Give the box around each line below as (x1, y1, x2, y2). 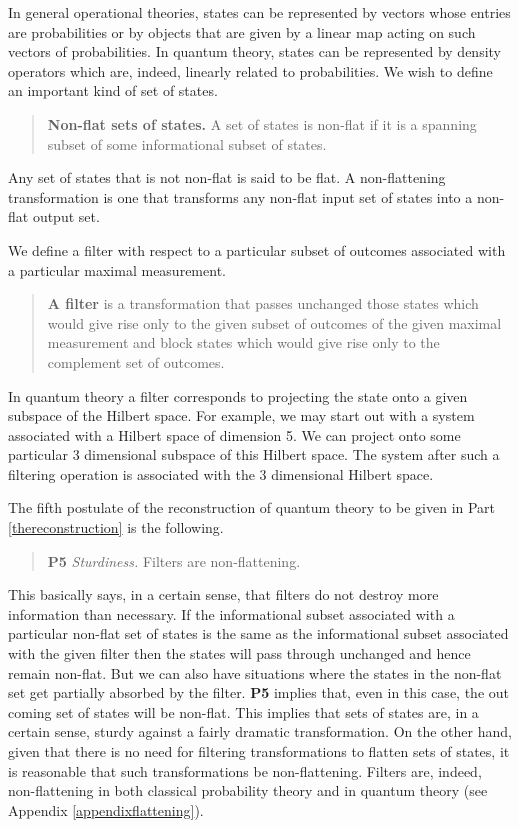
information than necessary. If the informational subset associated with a (8, 603, 455, 624)
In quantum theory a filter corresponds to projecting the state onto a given (8, 385, 468, 406)
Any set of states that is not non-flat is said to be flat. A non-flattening (8, 167, 446, 188)
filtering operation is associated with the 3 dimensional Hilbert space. (8, 463, 434, 484)
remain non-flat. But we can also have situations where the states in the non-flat (8, 662, 502, 683)
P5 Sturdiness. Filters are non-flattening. (47, 550, 301, 571)
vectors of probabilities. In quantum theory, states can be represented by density (8, 41, 501, 62)
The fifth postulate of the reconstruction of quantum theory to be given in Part (8, 497, 496, 518)
